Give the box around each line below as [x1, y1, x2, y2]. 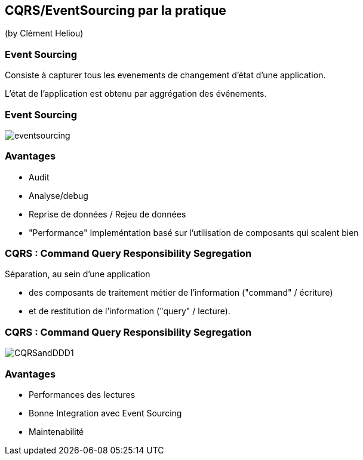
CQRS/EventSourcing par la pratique [5, 3, 226, 18]
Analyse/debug [29, 190, 88, 201]
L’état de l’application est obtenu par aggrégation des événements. [5, 88, 267, 99]
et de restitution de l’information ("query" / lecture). [29, 306, 230, 317]
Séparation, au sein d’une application [5, 269, 150, 280]
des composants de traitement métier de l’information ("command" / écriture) [29, 287, 333, 298]
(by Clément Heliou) [5, 28, 84, 39]
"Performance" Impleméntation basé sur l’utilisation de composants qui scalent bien [29, 227, 359, 238]
